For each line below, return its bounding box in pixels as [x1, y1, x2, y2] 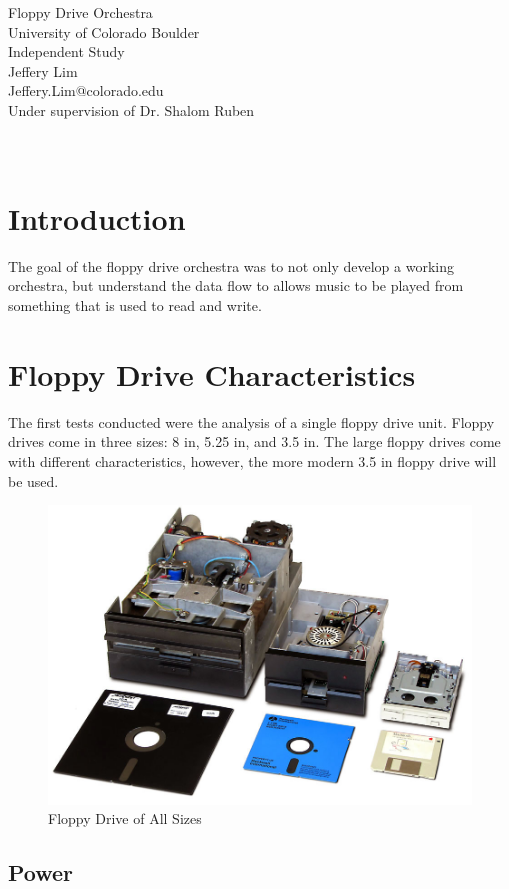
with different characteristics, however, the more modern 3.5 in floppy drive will [8, 450, 497, 471]
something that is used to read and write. [8, 295, 262, 316]
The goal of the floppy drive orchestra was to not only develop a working [8, 255, 454, 276]
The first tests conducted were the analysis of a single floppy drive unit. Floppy [8, 411, 495, 432]
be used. [8, 470, 59, 491]
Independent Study [8, 41, 125, 62]
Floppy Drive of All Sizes [48, 808, 202, 829]
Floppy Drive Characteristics [8, 353, 416, 394]
